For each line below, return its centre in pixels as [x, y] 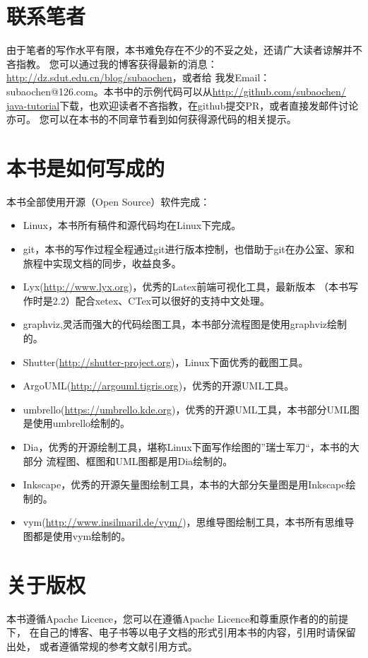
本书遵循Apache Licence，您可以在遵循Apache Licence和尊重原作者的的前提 [178, 618]
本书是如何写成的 [86, 167]
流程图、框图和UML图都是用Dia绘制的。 [140, 460]
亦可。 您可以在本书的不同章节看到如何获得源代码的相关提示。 [152, 119]
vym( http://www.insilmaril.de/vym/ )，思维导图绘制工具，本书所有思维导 [189, 522]
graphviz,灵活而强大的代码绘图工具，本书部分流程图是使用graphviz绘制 [185, 324]
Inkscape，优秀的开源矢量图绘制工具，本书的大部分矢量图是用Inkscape [184, 484]
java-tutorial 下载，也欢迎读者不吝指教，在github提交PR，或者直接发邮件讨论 [183, 105]
